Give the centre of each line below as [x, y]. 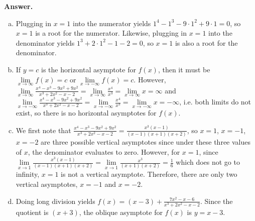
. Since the [217, 201]
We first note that [43, 130]
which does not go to [208, 162]
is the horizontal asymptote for [89, 69]
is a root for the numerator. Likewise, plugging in [111, 33]
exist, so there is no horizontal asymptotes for [86, 113]
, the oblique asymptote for [121, 212]
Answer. [19, 6]
